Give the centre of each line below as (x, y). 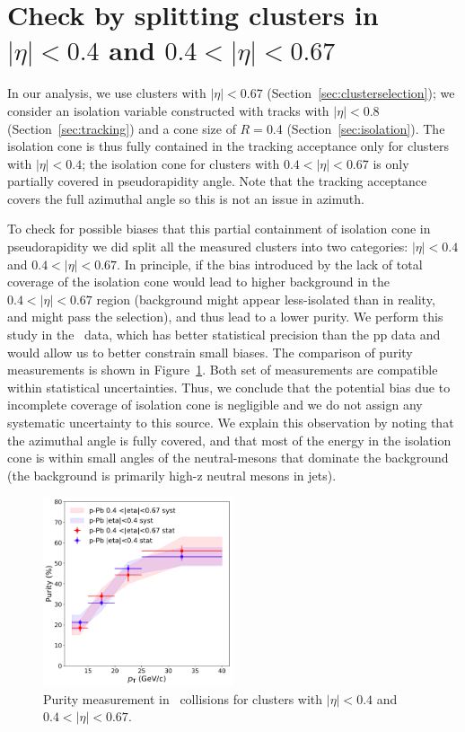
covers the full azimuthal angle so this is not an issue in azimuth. (186, 198)
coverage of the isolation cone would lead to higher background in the (199, 282)
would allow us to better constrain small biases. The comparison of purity (210, 352)
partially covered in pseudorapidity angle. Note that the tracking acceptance (217, 181)
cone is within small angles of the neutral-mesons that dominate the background (228, 458)
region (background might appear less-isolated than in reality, (266, 299)
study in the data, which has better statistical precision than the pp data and (224, 335)
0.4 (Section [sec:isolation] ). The (355, 128)
